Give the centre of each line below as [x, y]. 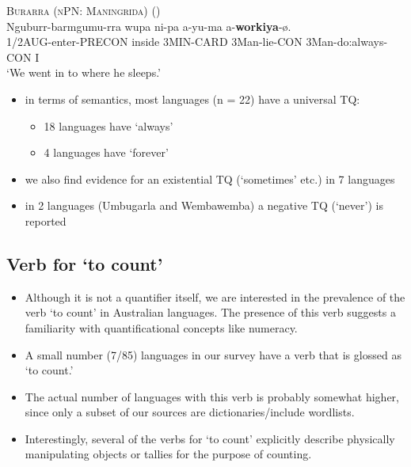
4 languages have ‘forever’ [106, 152]
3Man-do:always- [347, 42]
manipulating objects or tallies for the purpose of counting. [168, 454]
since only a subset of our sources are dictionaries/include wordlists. [190, 412]
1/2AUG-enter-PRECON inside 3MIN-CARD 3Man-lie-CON [154, 42]
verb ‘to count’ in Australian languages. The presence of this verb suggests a [210, 312]
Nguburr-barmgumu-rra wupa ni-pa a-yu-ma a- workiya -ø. [149, 26]
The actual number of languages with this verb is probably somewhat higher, [212, 396]
